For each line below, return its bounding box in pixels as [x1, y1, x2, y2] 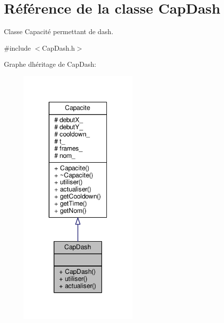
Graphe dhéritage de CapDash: [4, 59, 96, 69]
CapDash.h [42, 42, 75, 53]
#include [4, 42, 31, 53]
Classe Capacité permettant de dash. [4, 26, 114, 37]
